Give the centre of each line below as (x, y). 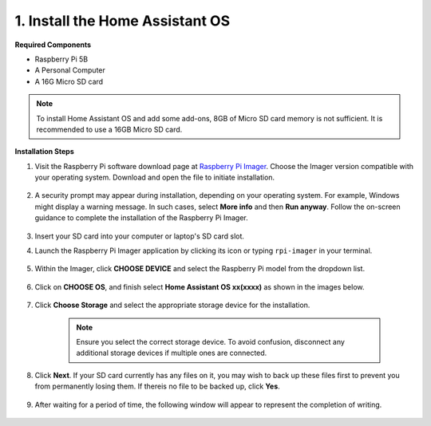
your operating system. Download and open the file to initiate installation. (155, 177)
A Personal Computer (70, 70)
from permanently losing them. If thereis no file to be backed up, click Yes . (158, 386)
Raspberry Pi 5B (61, 59)
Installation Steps (45, 152)
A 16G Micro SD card (69, 81)
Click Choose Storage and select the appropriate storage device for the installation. (172, 305)
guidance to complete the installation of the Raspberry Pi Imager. (141, 218)
